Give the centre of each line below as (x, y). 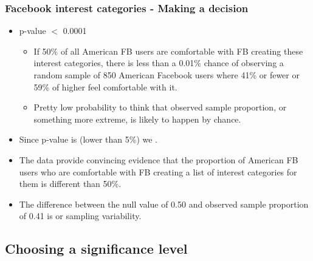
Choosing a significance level (96, 249)
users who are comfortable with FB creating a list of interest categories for (158, 171)
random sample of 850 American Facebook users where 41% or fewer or (167, 75)
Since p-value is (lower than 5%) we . (88, 139)
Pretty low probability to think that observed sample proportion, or (160, 107)
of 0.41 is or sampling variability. (80, 216)
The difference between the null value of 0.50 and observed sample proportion (164, 204)
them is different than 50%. (70, 184)
